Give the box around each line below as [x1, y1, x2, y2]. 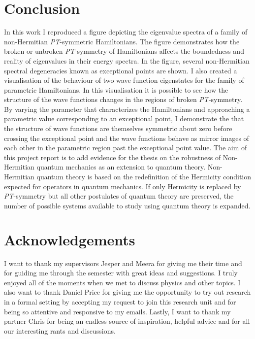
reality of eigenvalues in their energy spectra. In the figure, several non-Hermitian [4, 55, 250, 66]
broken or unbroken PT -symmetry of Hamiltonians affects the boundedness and [4, 46, 244, 56]
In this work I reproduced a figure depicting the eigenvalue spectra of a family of [4, 27, 248, 37]
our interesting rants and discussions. [4, 325, 116, 336]
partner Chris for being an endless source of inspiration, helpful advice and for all [4, 316, 250, 326]
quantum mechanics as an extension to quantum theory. [36, 162, 206, 172]
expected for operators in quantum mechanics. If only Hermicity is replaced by [4, 181, 241, 191]
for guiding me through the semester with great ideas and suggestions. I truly [4, 268, 238, 278]
